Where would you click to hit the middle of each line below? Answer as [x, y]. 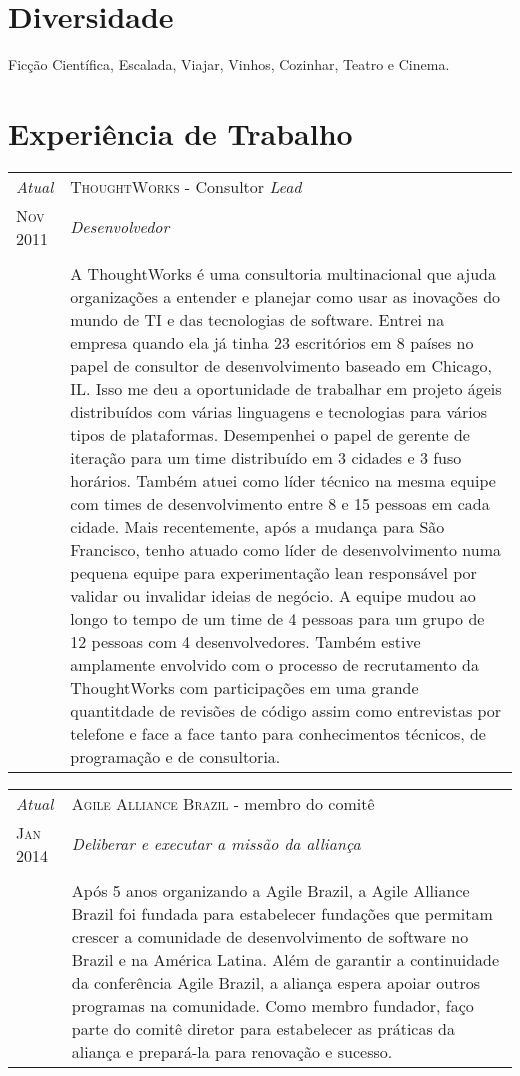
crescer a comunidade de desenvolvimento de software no [270, 936]
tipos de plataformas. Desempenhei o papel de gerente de [270, 434]
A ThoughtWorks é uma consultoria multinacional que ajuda [283, 273]
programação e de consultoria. [175, 756]
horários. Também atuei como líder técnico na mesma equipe [283, 480]
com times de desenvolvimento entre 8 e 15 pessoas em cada [280, 503]
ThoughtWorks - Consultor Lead [186, 186]
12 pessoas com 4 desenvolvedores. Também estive [245, 641]
